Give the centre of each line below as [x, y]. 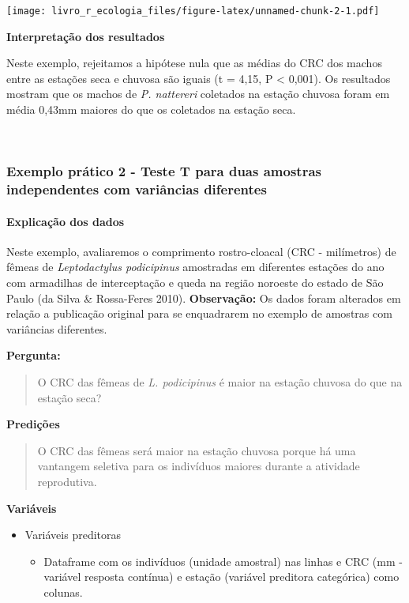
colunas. [63, 592]
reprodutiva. [67, 481]
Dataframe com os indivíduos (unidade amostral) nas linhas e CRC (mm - [223, 561]
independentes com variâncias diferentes [137, 189]
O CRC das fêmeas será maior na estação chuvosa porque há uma [197, 450]
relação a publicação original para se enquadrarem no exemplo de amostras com [199, 313]
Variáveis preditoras [73, 535]
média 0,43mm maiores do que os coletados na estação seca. [151, 109]
